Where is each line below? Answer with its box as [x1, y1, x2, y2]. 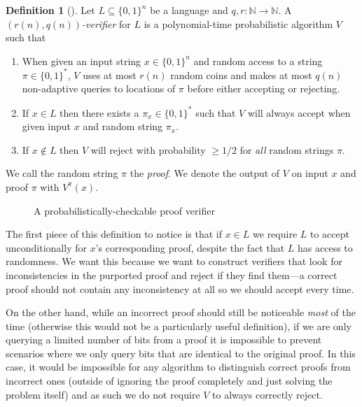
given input [22, 119, 71, 134]
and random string [83, 119, 163, 134]
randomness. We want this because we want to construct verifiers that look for [6, 254, 342, 269]
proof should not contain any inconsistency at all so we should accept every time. [6, 281, 354, 296]
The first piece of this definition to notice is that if [6, 227, 223, 241]
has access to [298, 240, 353, 255]
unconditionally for [6, 240, 87, 255]
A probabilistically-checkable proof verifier [34, 203, 215, 217]
